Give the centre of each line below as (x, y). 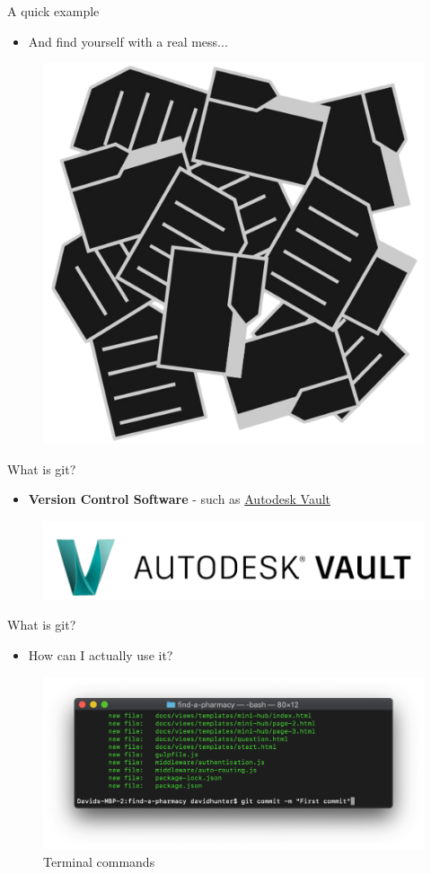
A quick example (53, 11)
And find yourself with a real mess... (128, 41)
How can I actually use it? (101, 654)
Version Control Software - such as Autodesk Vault (180, 499)
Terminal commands (99, 861)
